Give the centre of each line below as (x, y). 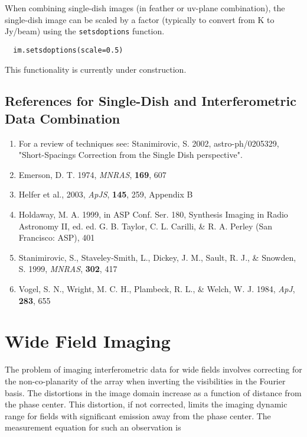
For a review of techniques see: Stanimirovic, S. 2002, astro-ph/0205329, (149, 143)
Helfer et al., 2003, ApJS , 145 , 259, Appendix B (106, 194)
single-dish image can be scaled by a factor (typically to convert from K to (140, 19)
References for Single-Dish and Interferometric (151, 101)
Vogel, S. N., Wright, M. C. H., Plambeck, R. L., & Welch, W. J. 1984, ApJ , (157, 289)
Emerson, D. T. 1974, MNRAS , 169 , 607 (92, 174)
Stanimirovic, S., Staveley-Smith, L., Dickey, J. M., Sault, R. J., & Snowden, (157, 257)
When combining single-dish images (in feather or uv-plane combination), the (145, 8)
